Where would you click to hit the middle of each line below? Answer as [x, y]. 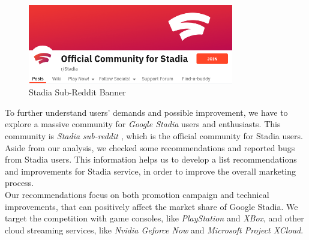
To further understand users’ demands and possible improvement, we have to [146, 112]
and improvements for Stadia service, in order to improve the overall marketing [151, 171]
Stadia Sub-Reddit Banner [77, 92]
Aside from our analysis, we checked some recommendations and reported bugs [150, 147]
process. [19, 183]
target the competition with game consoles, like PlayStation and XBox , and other [154, 218]
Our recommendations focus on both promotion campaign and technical [137, 194]
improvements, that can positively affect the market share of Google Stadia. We [151, 206]
